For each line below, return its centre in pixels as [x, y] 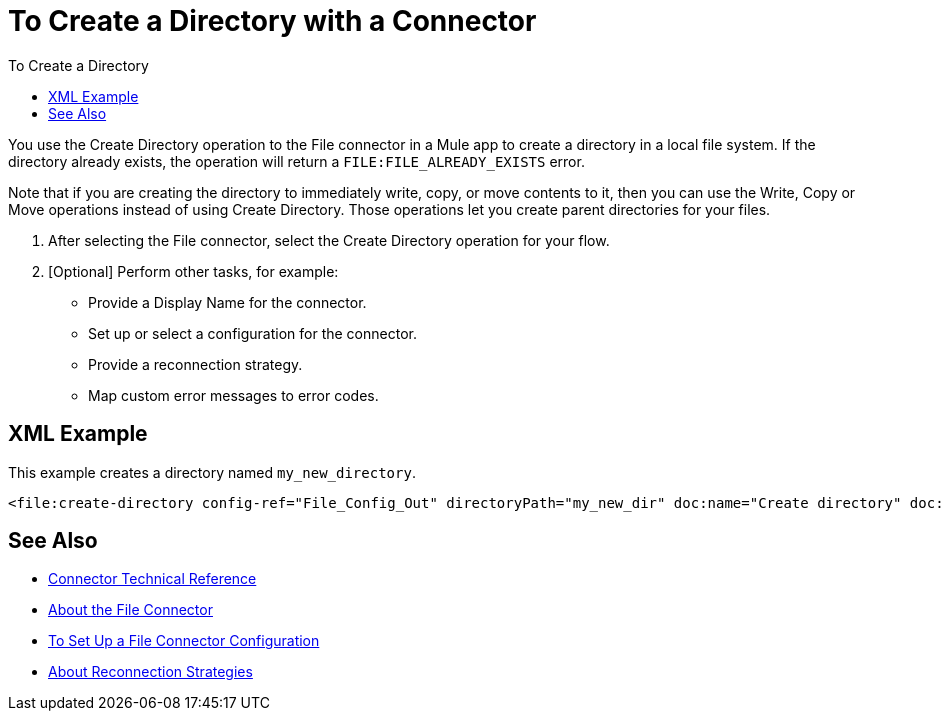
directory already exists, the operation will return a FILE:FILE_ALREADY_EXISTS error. [296, 161]
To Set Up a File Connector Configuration [184, 641]
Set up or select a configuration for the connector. [252, 333]
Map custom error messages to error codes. [233, 395]
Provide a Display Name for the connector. [227, 302]
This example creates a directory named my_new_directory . [212, 472]
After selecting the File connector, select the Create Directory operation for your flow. [329, 240]
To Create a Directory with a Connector [272, 21]
